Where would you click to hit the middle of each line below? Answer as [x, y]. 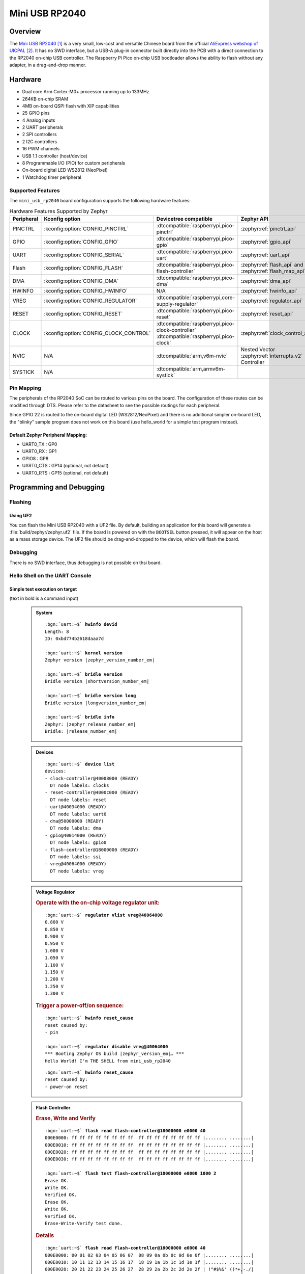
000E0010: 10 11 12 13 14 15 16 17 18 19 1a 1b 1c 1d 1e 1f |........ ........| [149, 1262]
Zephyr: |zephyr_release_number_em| [90, 724]
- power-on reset [66, 1086]
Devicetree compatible [185, 219]
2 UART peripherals [43, 127]
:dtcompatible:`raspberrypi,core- [196, 297]
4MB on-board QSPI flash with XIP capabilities [71, 106]
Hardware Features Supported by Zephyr [58, 211]
